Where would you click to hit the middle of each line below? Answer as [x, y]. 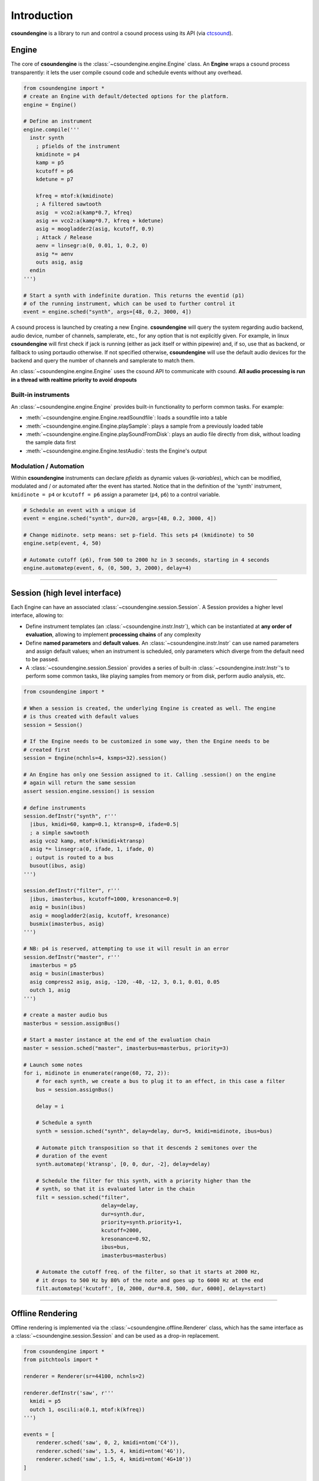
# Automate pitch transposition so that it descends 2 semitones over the [146, 1147]
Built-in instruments [40, 395]
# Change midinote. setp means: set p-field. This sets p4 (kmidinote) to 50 [139, 535]
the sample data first [51, 443]
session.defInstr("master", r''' [72, 957]
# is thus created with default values [81, 717]
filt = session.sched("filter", [83, 1197]
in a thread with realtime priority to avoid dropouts [74, 380]
